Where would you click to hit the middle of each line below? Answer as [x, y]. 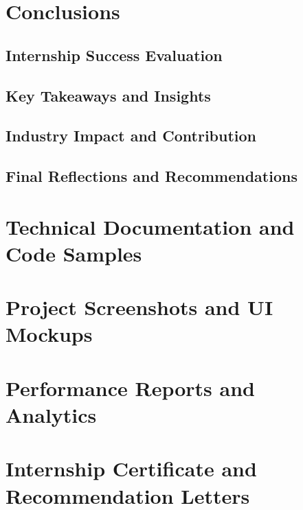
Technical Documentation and [150, 226]
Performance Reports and [130, 387]
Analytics [51, 415]
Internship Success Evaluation [114, 55]
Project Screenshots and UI [139, 307]
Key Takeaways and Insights [108, 95]
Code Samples [74, 253]
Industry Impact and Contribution [131, 136]
